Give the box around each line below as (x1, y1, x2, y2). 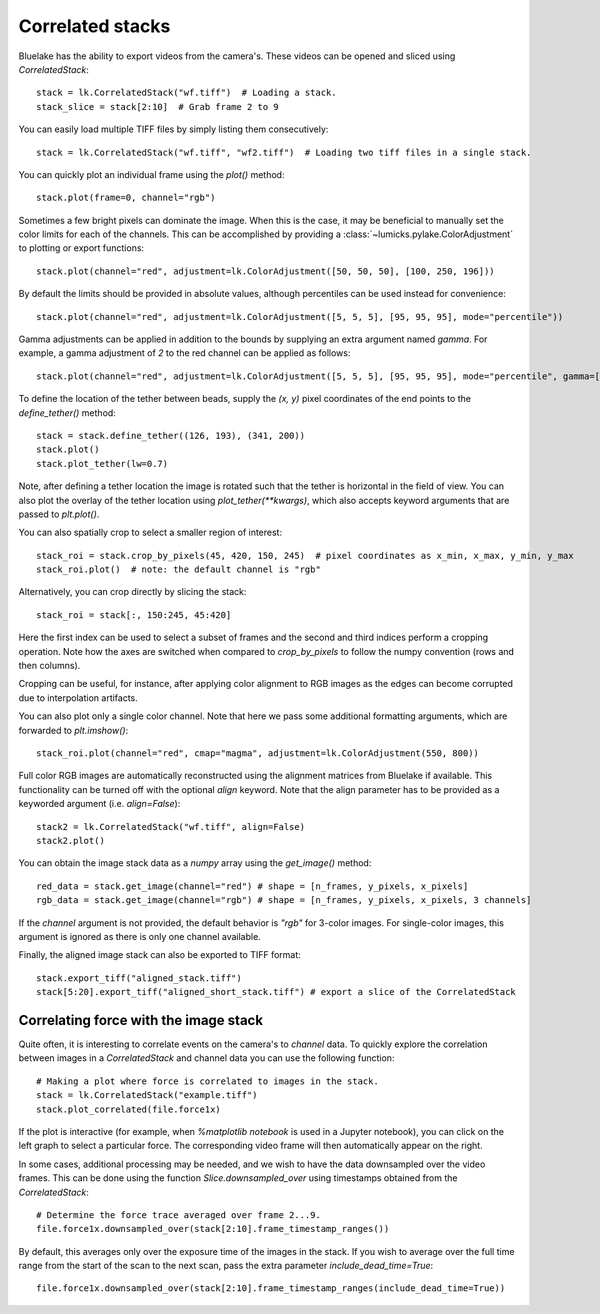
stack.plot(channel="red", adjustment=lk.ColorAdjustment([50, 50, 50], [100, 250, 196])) (36, 265, 495, 277)
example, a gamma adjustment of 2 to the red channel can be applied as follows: (18, 347, 351, 359)
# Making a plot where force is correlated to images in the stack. (36, 1075, 379, 1087)
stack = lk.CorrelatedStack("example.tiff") (36, 1090, 259, 1101)
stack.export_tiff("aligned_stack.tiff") (36, 972, 242, 984)
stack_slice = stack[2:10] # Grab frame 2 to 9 (36, 101, 279, 112)
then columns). (18, 660, 81, 672)
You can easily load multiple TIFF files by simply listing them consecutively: (18, 123, 329, 135)
